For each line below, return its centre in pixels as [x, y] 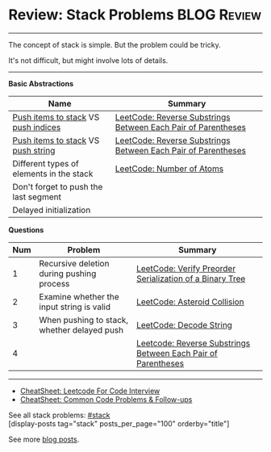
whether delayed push [81, 330]
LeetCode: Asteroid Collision [190, 302]
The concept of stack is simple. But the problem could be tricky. [115, 44]
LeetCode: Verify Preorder [186, 268]
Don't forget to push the [58, 186]
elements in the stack [53, 174]
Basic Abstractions [41, 83]
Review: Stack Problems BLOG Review [135, 15]
